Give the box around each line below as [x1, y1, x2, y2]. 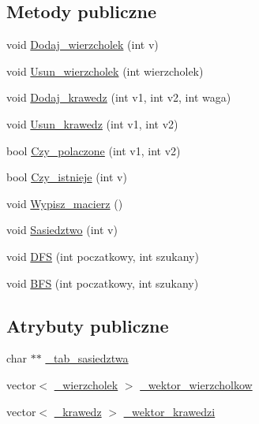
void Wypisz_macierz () [6, 195, 123, 211]
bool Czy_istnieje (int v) [6, 169, 127, 185]
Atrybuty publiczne [6, 313, 169, 337]
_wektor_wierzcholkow [140, 376, 253, 392]
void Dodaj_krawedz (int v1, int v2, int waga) [6, 89, 231, 106]
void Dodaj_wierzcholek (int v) [6, 36, 159, 53]
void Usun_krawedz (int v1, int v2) [6, 115, 178, 132]
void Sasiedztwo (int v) [6, 221, 118, 238]
